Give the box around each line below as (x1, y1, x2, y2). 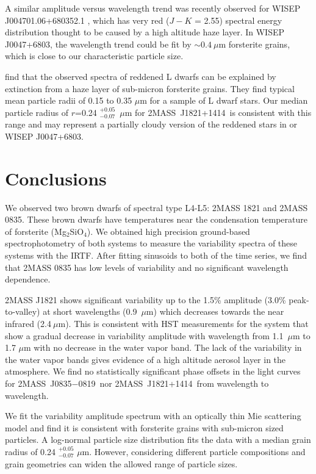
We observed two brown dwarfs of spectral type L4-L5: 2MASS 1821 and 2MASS (5, 201, 308, 214)
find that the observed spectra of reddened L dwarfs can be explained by (5, 70, 276, 82)
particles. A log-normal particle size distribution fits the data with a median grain (5, 433, 311, 446)
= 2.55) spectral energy (194, 13, 282, 26)
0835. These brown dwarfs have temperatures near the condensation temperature (5, 213, 308, 226)
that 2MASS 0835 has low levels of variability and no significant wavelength (5, 260, 289, 273)
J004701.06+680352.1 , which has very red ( (5, 13, 170, 26)
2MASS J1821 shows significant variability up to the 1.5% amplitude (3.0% (5, 293, 286, 306)
